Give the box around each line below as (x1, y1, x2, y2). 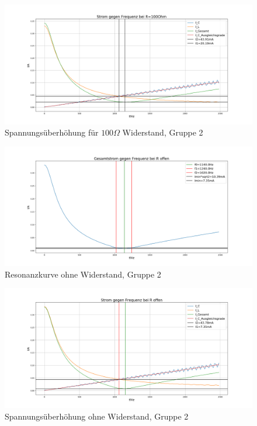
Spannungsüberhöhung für (5, 126, 99, 138)
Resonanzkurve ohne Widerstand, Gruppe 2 (5, 268, 161, 280)
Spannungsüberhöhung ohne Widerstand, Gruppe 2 (5, 410, 189, 422)
